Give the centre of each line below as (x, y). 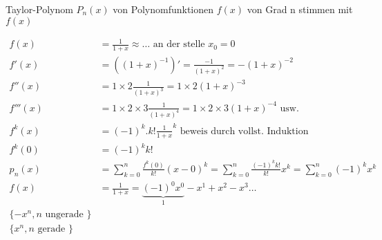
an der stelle (179, 45)
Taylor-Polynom (39, 9)
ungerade (64, 214)
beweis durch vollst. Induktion (244, 131)
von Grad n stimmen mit (300, 9)
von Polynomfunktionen (163, 9)
